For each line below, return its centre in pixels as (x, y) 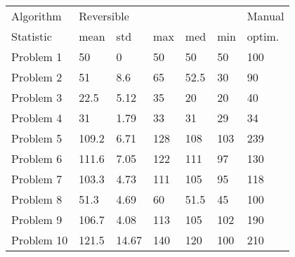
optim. (263, 36)
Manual (265, 16)
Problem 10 (40, 240)
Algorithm (37, 16)
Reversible (104, 16)
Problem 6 (37, 158)
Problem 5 (37, 138)
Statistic (32, 36)
